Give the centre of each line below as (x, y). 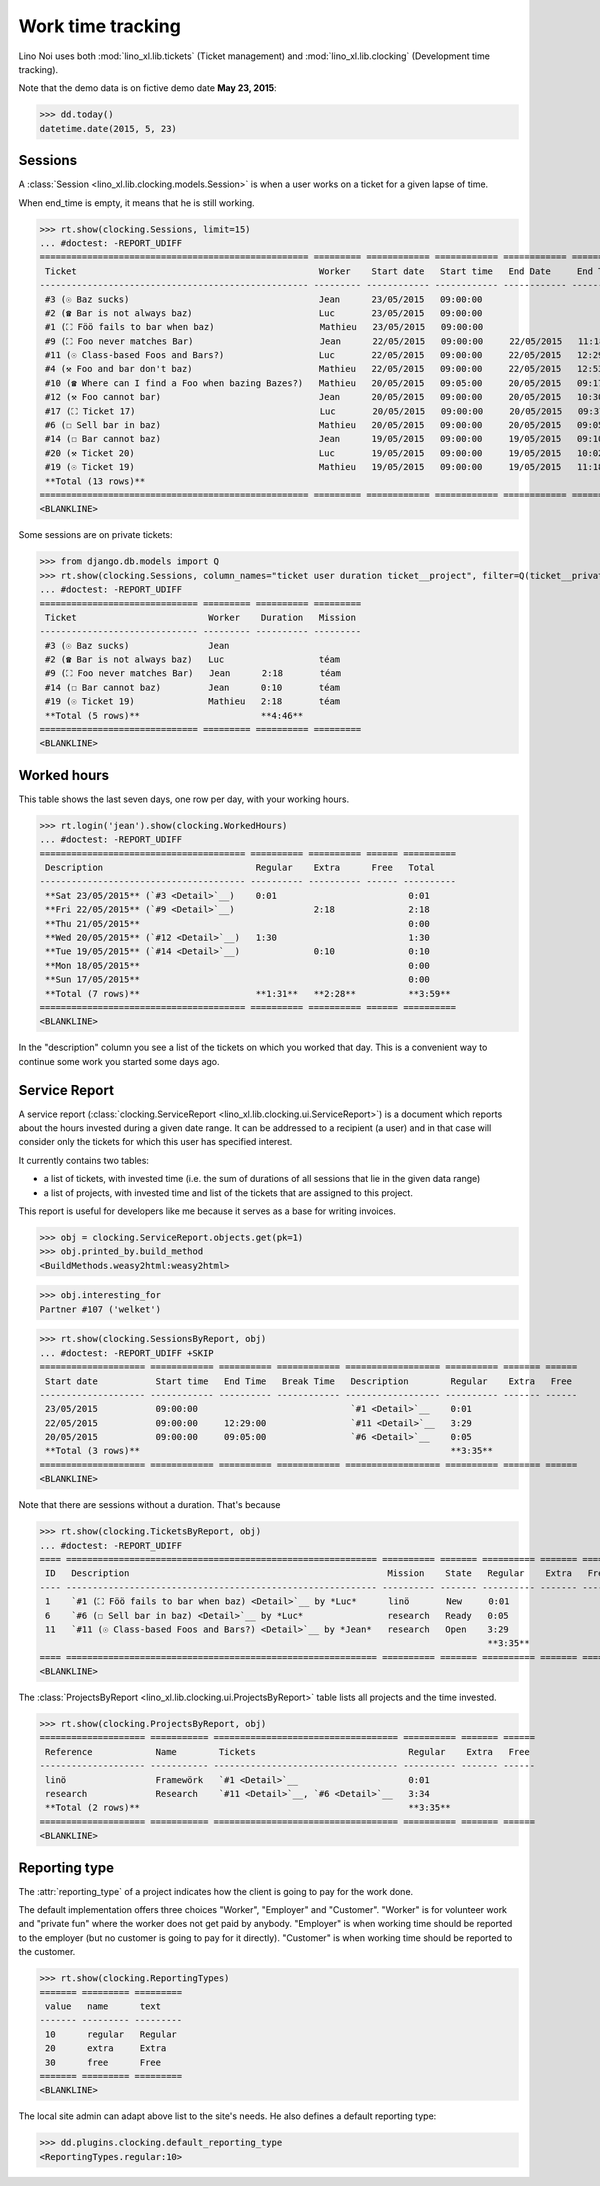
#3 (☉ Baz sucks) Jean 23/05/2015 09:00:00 (264, 299)
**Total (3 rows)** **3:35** (269, 1451)
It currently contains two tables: (84, 1160)
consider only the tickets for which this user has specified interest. (155, 1142)
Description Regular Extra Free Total (240, 868)
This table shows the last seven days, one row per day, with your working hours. (184, 799)
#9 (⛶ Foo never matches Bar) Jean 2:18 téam (193, 673)
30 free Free (103, 2062)
